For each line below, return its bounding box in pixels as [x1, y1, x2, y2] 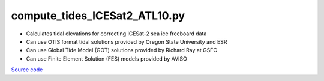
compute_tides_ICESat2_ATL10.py [11, 9, 185, 22]
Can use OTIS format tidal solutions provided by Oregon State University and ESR [26, 38, 227, 45]
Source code [11, 66, 43, 73]
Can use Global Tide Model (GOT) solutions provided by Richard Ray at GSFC [26, 47, 217, 54]
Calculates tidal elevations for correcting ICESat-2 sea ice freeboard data [26, 30, 207, 37]
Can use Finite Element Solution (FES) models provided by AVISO [26, 55, 187, 62]
